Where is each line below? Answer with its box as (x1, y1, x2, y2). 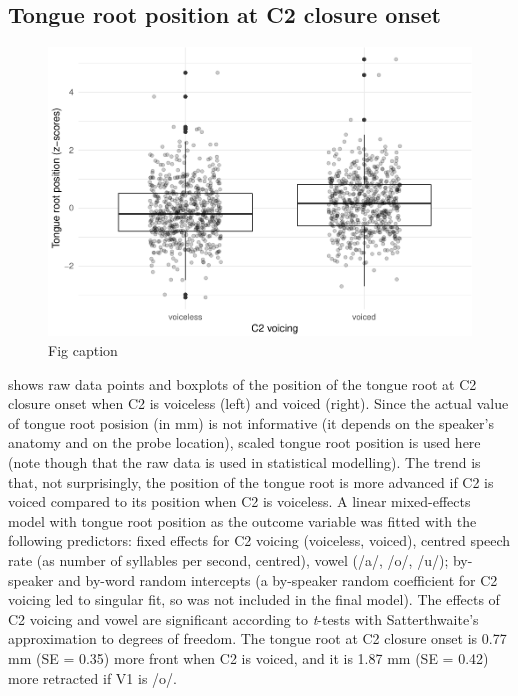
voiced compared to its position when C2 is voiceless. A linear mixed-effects (8, 491, 471, 512)
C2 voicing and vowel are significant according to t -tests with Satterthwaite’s (8, 608, 479, 629)
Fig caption (48, 340, 118, 361)
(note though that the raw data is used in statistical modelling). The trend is (8, 452, 481, 473)
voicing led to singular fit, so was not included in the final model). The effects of (8, 589, 500, 610)
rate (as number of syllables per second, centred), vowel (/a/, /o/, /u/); (8, 550, 449, 570)
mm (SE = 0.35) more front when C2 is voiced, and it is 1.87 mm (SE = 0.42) (8, 647, 489, 668)
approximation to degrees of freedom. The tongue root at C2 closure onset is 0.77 (8, 628, 507, 649)
